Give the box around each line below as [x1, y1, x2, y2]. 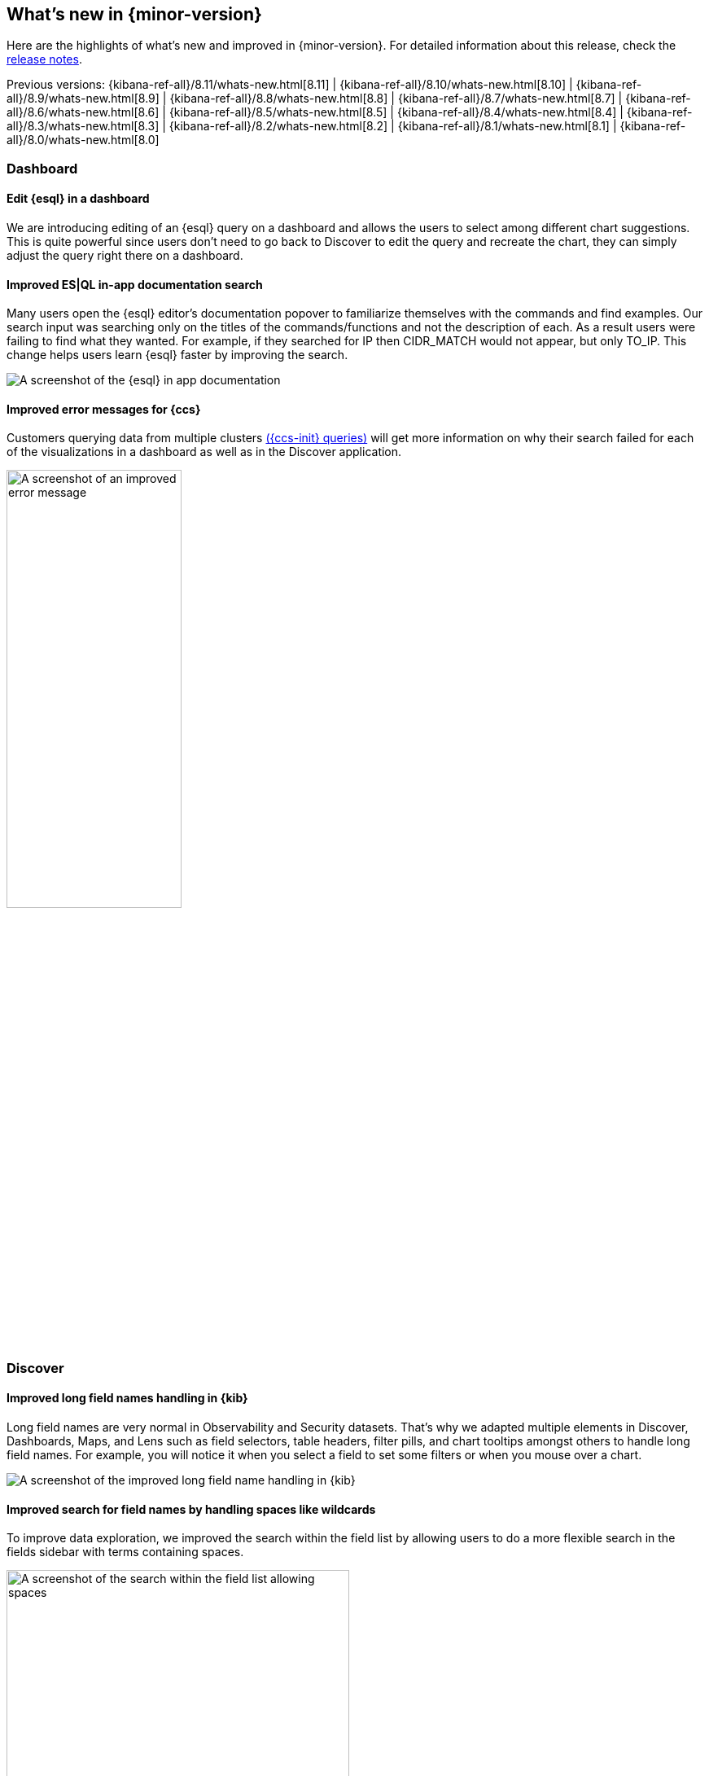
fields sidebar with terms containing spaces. [7, 1545, 244, 1559]
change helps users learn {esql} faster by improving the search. [7, 348, 348, 362]
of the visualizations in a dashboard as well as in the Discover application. [7, 445, 402, 459]
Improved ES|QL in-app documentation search [7, 277, 263, 292]
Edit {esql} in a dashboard [7, 191, 150, 206]
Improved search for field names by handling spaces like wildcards [7, 1502, 376, 1516]
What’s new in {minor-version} [7, 4, 262, 24]
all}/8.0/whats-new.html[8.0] [7, 133, 160, 147]
